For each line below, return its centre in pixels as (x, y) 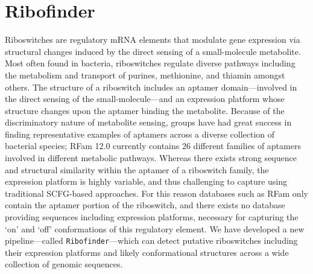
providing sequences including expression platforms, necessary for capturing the (152, 217)
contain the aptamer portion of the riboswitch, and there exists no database (145, 205)
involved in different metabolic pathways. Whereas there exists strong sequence (151, 158)
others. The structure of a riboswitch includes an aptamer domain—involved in (151, 87)
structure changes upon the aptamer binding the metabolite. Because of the (145, 110)
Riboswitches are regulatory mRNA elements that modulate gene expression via (153, 40)
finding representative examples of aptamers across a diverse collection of (140, 134)
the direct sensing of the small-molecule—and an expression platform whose (145, 99)
